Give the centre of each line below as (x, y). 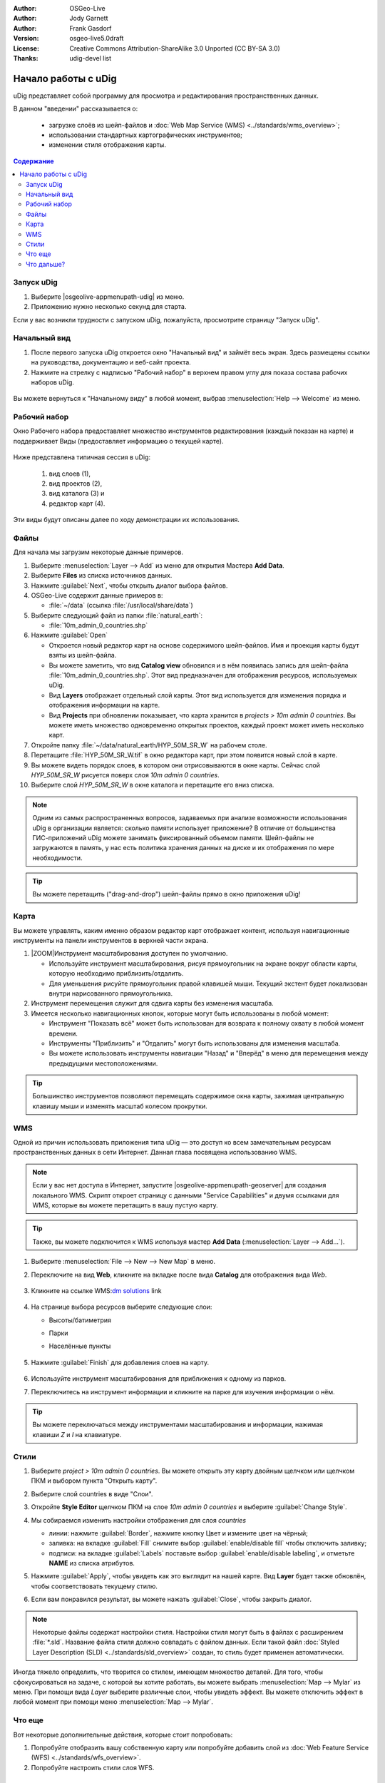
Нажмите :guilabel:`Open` (70, 635)
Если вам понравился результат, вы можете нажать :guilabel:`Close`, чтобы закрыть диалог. (171, 1599)
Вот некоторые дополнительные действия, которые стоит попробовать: (123, 1735)
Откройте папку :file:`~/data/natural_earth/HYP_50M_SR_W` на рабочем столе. (149, 745)
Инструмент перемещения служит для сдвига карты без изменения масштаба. (152, 1003)
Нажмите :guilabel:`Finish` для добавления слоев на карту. (120, 1362)
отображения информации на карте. (104, 705)
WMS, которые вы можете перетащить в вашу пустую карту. (125, 1205)
